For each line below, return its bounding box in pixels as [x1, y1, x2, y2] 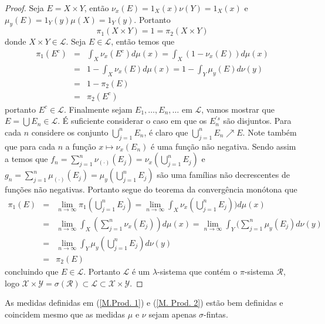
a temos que [5, 153, 48, 165]
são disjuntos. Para [223, 114, 292, 127]
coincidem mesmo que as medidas [5, 308, 126, 320]
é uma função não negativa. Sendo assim [151, 140, 296, 152]
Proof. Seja [5, 2, 44, 14]
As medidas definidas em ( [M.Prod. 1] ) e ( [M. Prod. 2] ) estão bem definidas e [5, 296, 283, 309]
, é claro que [144, 126, 188, 138]
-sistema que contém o [157, 265, 238, 277]
